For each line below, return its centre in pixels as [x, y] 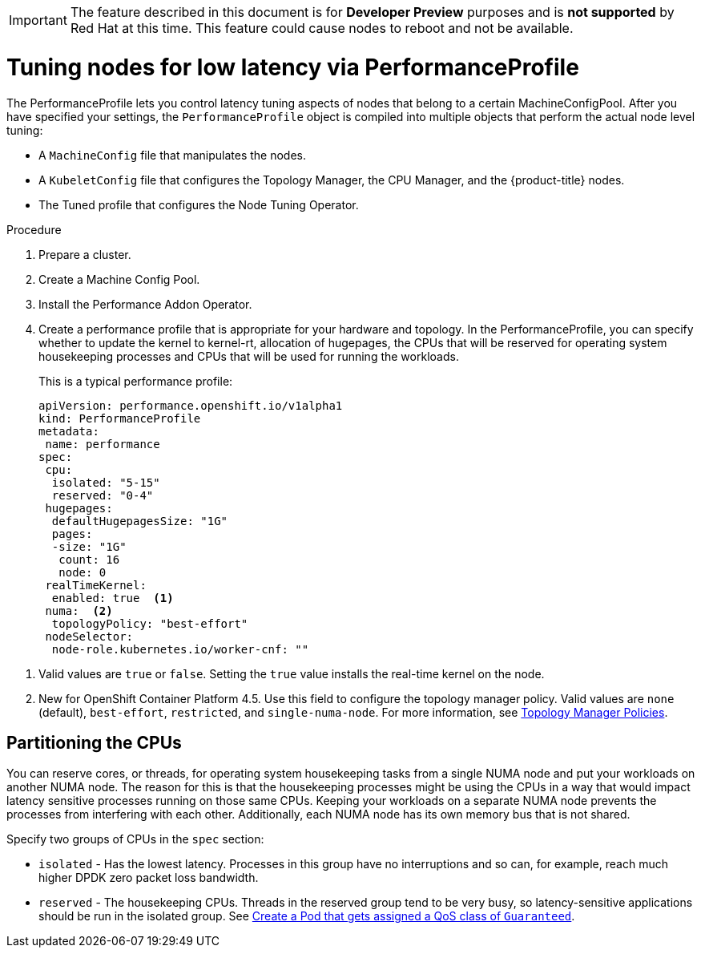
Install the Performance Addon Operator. [145, 304]
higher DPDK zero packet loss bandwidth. [149, 878]
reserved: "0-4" [103, 495]
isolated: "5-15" [106, 482]
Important [38, 20]
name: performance [103, 444]
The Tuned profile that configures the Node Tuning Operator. [199, 204]
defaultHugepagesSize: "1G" [140, 521]
